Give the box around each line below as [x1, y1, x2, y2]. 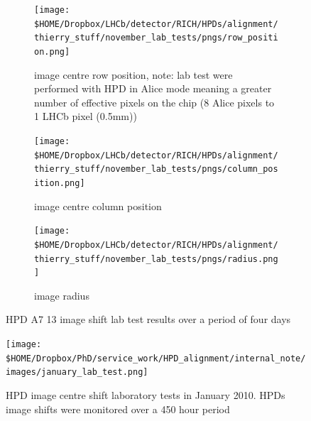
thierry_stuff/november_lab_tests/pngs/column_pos [34, 164, 278, 175]
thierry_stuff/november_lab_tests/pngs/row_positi [34, 33, 278, 43]
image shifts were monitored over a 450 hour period [6, 401, 230, 416]
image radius [34, 288, 89, 302]
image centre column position [34, 198, 162, 213]
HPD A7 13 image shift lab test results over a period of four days [6, 312, 291, 327]
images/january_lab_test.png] [6, 367, 148, 378]
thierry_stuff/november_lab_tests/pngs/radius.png [34, 253, 278, 264]
